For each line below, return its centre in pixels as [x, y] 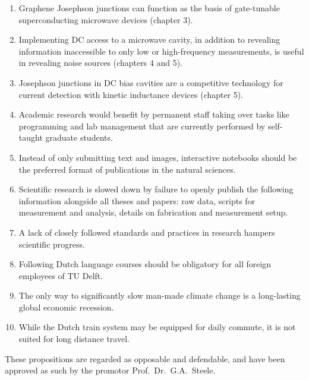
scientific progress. [52, 244]
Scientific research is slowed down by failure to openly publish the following [156, 189]
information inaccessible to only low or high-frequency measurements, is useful [161, 51]
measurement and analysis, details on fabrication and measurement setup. [153, 212]
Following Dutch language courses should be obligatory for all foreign [145, 264]
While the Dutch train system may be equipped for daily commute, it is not [157, 327]
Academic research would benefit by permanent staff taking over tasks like [154, 114]
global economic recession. [66, 307]
